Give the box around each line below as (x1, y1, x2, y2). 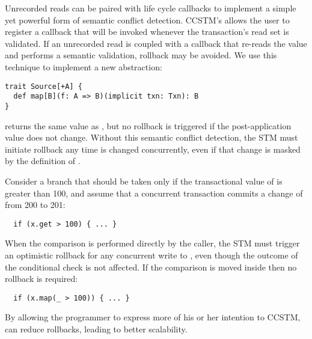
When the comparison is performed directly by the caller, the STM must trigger (5, 237, 300, 249)
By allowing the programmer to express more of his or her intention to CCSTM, (5, 311, 301, 323)
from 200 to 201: (5, 198, 66, 211)
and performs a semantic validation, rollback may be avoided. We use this (5, 49, 277, 61)
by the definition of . (5, 154, 81, 167)
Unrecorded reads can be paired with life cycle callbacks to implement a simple (5, 2, 296, 14)
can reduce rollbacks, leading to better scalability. (5, 322, 188, 335)
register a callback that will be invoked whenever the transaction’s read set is (5, 25, 289, 38)
